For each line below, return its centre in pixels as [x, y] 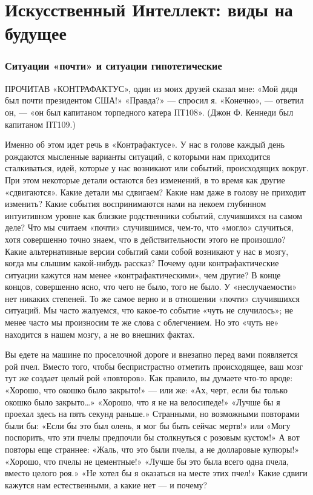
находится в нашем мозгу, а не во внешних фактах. [100, 334]
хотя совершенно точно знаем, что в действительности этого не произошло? [145, 239]
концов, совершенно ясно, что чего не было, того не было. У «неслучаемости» [151, 287]
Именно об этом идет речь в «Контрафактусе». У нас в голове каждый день [145, 144]
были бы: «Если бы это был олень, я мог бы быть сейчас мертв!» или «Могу [148, 425]
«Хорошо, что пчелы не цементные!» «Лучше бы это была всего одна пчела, [147, 461]
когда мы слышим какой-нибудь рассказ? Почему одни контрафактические [142, 263]
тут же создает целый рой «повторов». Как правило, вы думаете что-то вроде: [149, 378]
